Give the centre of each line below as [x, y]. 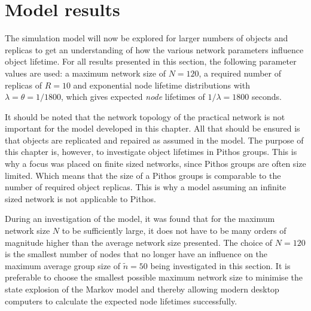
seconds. [266, 97]
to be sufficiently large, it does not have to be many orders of [174, 231]
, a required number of [240, 73]
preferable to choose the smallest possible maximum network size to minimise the [154, 277]
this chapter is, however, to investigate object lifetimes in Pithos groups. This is [151, 152]
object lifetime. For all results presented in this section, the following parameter [151, 61]
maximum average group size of [63, 265]
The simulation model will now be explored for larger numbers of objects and [147, 38]
